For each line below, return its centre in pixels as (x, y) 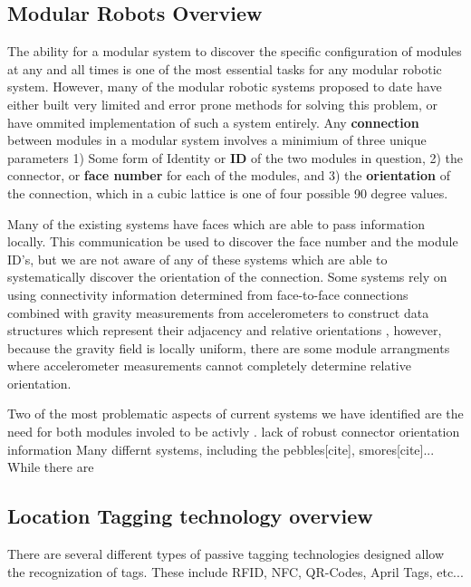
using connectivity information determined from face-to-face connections (208, 294)
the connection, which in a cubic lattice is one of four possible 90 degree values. (228, 192)
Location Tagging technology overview (190, 516)
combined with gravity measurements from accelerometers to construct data (218, 312)
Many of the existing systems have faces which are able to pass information (216, 223)
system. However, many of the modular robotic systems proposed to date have (225, 87)
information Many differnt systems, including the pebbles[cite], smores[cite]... (221, 449)
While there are (51, 467)
